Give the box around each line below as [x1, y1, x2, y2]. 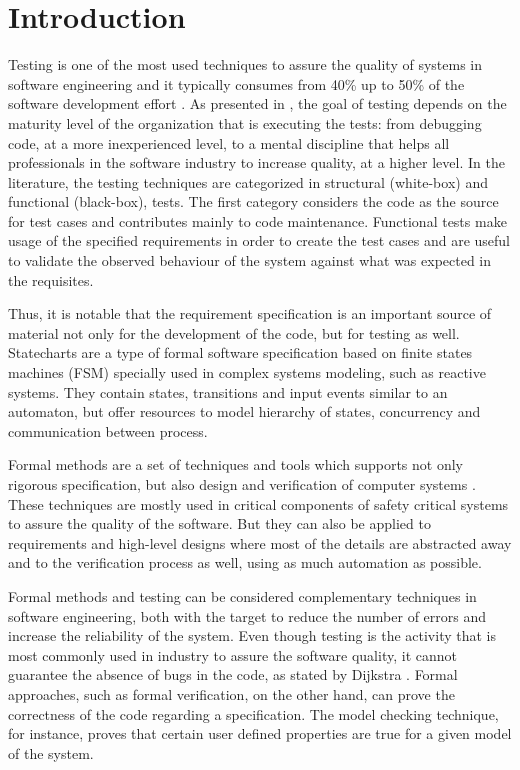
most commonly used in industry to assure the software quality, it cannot [8, 644, 457, 665]
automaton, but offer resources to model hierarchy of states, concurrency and [8, 401, 481, 422]
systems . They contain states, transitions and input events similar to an [8, 381, 448, 402]
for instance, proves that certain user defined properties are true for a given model [8, 723, 512, 744]
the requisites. [8, 269, 94, 290]
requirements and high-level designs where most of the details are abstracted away [8, 532, 512, 553]
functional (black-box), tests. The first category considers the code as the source [8, 191, 499, 212]
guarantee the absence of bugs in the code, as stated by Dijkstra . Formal [8, 664, 458, 685]
